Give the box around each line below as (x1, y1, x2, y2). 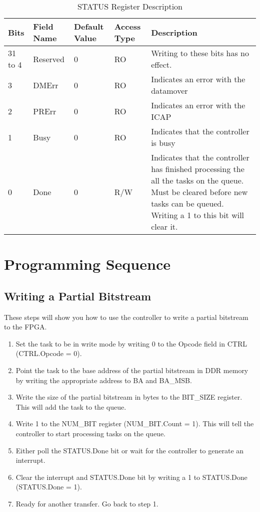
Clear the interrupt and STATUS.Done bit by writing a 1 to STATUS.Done (15, 471, 247, 482)
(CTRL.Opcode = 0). (15, 348, 82, 359)
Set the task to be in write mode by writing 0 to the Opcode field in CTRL (15, 338, 247, 349)
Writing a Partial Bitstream (4, 288, 151, 303)
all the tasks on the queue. (151, 175, 244, 186)
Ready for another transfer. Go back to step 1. (15, 498, 158, 508)
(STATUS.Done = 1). (15, 481, 82, 492)
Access (114, 21, 141, 32)
